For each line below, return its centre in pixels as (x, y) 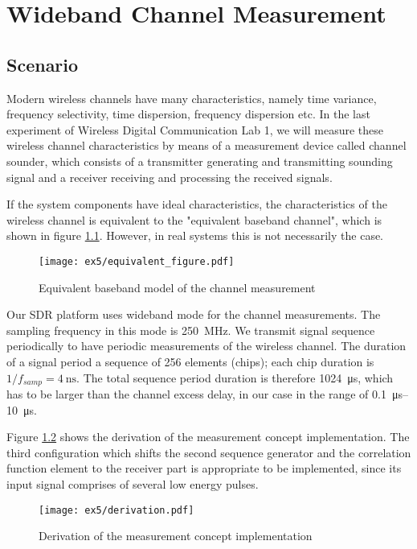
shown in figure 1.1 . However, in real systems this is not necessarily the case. (195, 235)
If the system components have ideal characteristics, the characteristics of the (197, 204)
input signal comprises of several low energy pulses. (133, 483)
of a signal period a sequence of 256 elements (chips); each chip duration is (190, 361)
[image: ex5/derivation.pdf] (117, 510)
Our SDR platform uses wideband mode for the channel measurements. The (194, 314)
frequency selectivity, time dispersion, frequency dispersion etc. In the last (188, 114)
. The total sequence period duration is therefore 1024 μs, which (235, 377)
